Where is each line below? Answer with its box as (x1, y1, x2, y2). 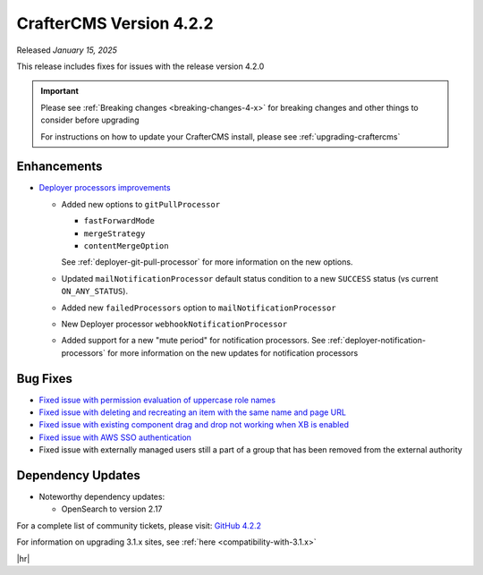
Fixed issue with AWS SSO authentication (38, 432, 192, 443)
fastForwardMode (83, 216, 156, 226)
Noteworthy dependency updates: (38, 492, 165, 503)
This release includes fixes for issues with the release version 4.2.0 (16, 61, 265, 72)
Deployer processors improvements (38, 182, 171, 193)
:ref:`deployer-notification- (327, 335, 427, 346)
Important (40, 86, 80, 97)
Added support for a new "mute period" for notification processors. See (61, 335, 326, 346)
